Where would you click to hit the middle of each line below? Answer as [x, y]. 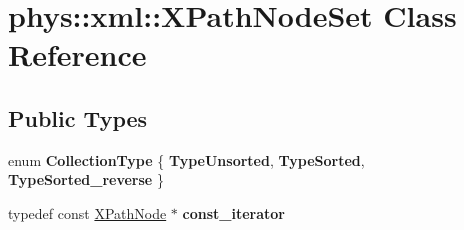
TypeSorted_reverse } [86, 179]
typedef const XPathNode [87, 212]
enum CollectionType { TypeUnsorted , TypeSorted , [186, 159]
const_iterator [233, 212]
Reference [77, 54]
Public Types [78, 117]
